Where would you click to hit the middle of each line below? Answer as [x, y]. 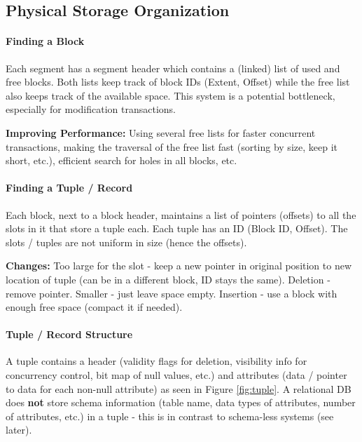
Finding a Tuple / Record [69, 188]
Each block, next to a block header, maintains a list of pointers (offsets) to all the [181, 214]
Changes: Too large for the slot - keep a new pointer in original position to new [179, 266]
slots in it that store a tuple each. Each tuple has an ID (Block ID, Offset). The [177, 228]
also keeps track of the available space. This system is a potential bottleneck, [170, 95]
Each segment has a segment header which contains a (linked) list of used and [173, 68]
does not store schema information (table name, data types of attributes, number [181, 402]
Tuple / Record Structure [69, 334]
